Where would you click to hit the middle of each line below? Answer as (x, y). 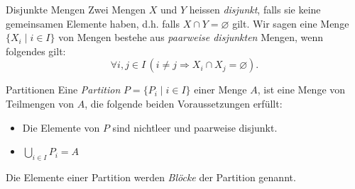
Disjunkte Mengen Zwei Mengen (76, 9)
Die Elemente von (61, 127)
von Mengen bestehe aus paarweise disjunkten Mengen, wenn (191, 37)
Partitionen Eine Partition (63, 90)
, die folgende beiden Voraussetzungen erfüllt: (184, 103)
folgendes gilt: (36, 51)
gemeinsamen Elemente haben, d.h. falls (93, 23)
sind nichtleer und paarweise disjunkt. (195, 127)
